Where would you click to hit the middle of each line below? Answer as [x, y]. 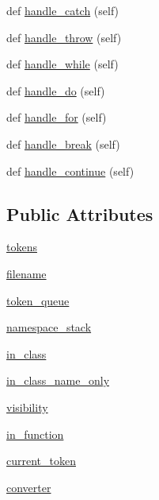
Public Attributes [80, 213]
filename [26, 273]
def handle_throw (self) [64, 37]
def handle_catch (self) [63, 10]
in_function [35, 434]
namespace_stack [49, 327]
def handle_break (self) [63, 143]
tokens [22, 247]
